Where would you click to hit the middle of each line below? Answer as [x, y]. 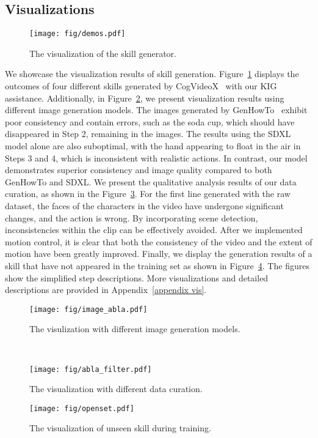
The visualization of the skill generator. [103, 53]
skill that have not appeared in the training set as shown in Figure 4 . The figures [157, 265]
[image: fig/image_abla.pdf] [89, 309]
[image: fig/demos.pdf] [78, 34]
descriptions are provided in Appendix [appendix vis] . [106, 290]
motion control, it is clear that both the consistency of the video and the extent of [159, 241]
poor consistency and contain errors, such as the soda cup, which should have [150, 121]
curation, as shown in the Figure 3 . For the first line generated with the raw [148, 194]
